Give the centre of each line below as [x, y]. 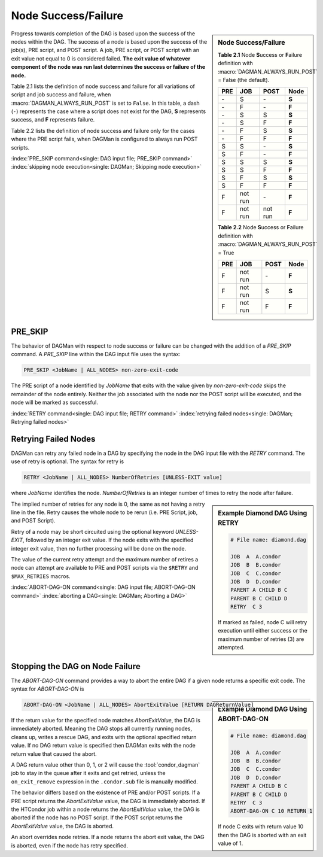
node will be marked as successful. [54, 402]
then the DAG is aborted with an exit [262, 835]
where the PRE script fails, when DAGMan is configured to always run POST [104, 139]
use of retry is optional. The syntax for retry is [68, 461]
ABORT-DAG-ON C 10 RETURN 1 [272, 811]
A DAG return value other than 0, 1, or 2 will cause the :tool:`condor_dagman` [106, 765]
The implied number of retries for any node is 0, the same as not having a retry [108, 504]
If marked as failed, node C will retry [263, 622]
